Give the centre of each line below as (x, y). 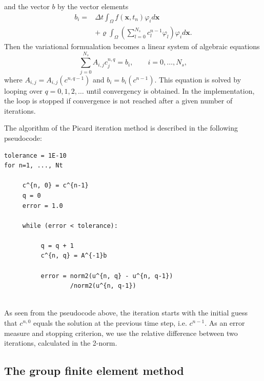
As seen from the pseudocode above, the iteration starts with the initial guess (126, 313)
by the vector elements (93, 6)
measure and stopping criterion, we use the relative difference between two (121, 333)
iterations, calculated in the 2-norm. (61, 343)
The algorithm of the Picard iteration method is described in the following (121, 128)
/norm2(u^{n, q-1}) (103, 286)
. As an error (225, 323)
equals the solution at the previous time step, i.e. (110, 323)
